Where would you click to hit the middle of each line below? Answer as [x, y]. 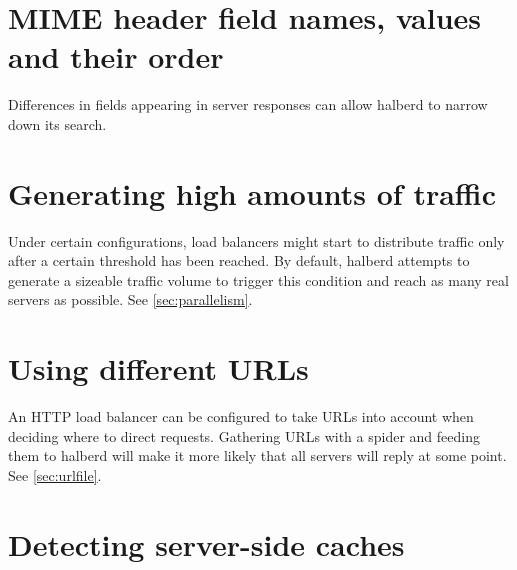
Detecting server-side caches [206, 543]
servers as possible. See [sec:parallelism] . [130, 299]
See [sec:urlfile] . [55, 474]
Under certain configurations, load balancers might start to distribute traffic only [256, 240]
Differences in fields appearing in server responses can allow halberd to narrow [248, 104]
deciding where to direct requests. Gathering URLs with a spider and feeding [244, 435]
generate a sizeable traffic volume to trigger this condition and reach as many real [258, 279]
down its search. [57, 123]
